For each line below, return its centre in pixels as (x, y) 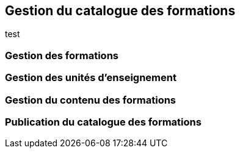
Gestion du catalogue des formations (120, 11)
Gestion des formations (62, 55)
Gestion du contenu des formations (91, 100)
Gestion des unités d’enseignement (91, 78)
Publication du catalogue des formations (103, 122)
